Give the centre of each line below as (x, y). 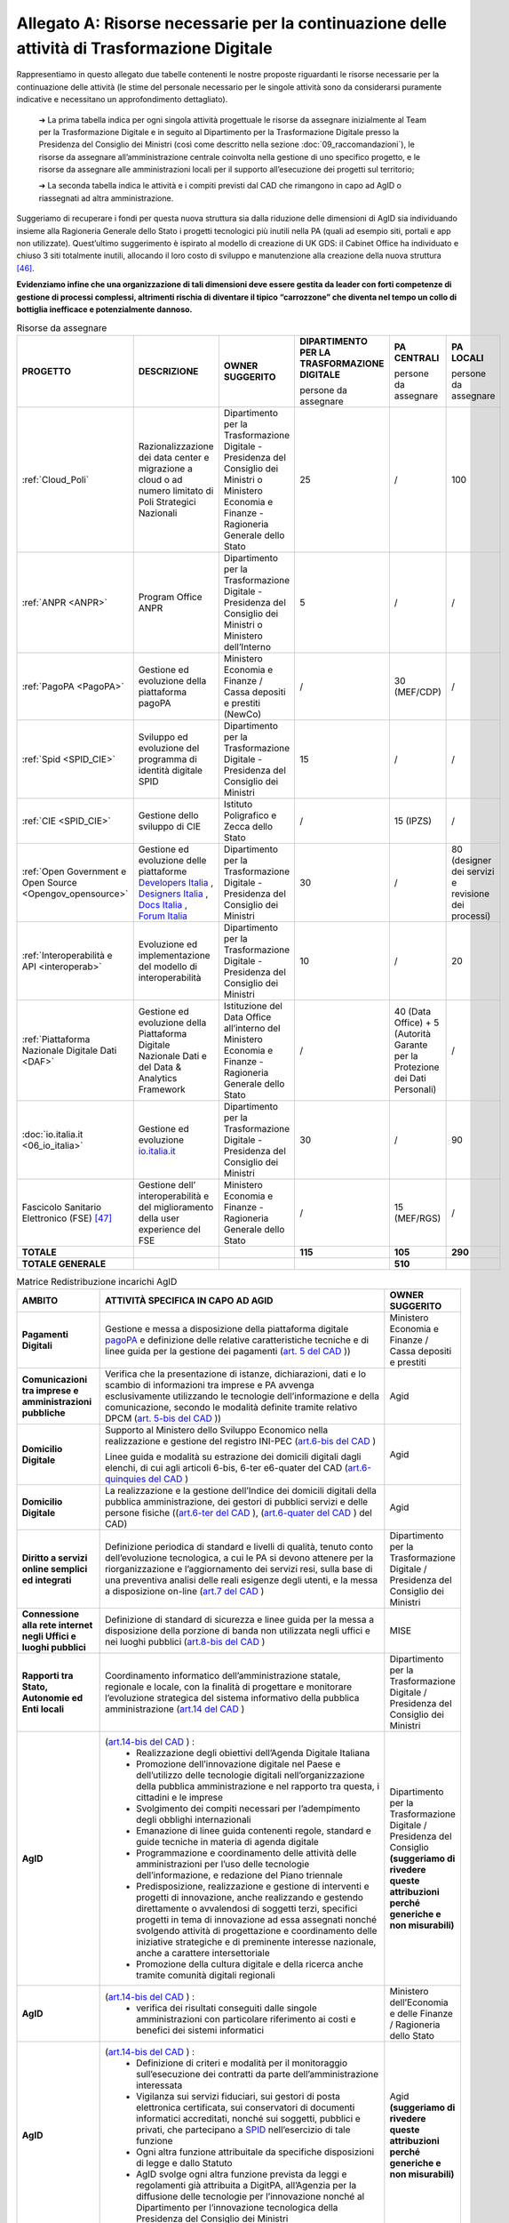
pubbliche (44, 1413)
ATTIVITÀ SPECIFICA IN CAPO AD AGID (189, 1301)
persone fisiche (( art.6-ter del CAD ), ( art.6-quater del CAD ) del (239, 1513)
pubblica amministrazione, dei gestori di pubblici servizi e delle (237, 1502)
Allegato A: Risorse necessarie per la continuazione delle (232, 23)
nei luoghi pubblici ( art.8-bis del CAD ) (185, 1642)
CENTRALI (417, 357)
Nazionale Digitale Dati (69, 1050)
